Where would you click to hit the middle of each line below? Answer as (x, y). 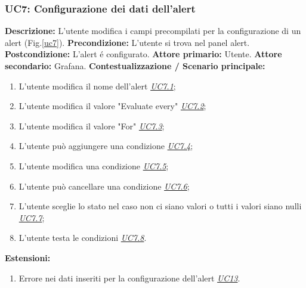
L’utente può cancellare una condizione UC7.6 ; (104, 186)
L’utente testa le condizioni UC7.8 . (83, 238)
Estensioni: (28, 257)
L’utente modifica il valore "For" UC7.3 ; (92, 126)
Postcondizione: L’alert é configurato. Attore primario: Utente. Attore (143, 54)
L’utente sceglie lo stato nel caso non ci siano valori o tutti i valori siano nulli (160, 206)
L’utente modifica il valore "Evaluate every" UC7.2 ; (112, 106)
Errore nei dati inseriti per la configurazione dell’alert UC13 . (129, 278)
